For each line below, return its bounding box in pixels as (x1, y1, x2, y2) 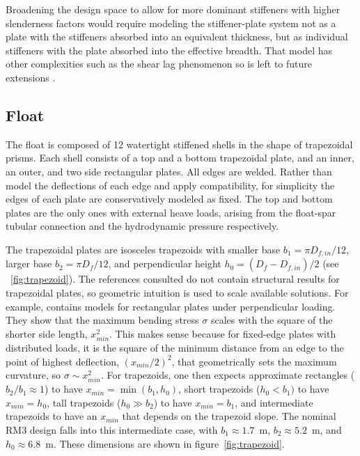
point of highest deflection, (6, 354, 120, 368)
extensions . (6, 70, 56, 84)
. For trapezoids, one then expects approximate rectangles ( (101, 368, 355, 382)
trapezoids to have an (6, 409, 97, 423)
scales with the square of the (210, 313, 333, 327)
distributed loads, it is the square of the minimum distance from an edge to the (6, 340, 344, 354)
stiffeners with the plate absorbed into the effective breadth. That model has (6, 42, 333, 57)
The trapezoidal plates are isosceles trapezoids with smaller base (6, 242, 281, 256)
